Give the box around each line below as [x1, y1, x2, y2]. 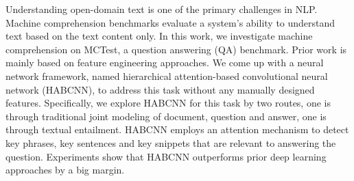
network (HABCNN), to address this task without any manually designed [5, 82, 315, 96]
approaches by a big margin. [5, 163, 125, 177]
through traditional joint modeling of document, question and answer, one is [5, 109, 327, 123]
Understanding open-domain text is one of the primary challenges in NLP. [5, 2, 318, 16]
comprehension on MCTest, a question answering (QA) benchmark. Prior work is [5, 42, 347, 56]
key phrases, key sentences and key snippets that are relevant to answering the [5, 135, 336, 150]
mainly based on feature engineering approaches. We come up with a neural [5, 55, 324, 70]
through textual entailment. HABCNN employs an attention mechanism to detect [5, 122, 349, 137]
